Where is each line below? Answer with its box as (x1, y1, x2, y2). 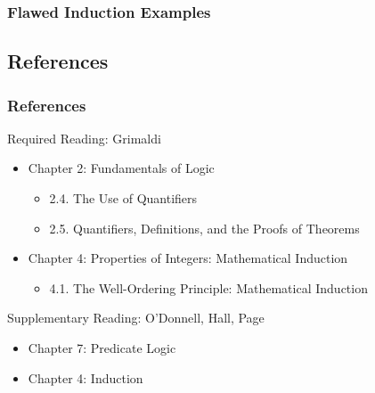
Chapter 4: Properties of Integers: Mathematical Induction (28, 249, 348, 267)
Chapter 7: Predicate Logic (28, 339, 176, 356)
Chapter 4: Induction (28, 368, 143, 387)
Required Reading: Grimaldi (7, 128, 161, 147)
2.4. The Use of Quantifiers (49, 189, 198, 208)
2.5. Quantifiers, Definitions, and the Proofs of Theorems (49, 218, 360, 237)
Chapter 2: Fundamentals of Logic (28, 159, 215, 177)
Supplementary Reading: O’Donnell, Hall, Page (7, 308, 265, 327)
